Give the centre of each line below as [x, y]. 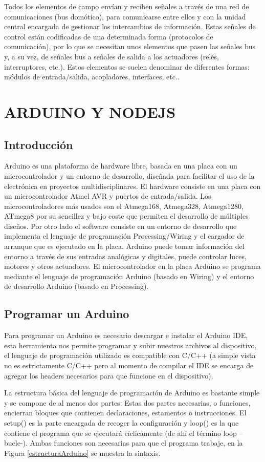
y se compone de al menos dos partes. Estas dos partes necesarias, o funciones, [127, 402]
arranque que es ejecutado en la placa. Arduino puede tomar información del [124, 246]
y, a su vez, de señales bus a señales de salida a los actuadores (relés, [112, 56]
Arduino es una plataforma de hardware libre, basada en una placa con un [121, 166]
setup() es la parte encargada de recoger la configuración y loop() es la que [122, 423]
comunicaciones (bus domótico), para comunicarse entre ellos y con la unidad [125, 16]
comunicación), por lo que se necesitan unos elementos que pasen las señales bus [130, 46]
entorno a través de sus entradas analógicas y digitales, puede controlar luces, [125, 256]
